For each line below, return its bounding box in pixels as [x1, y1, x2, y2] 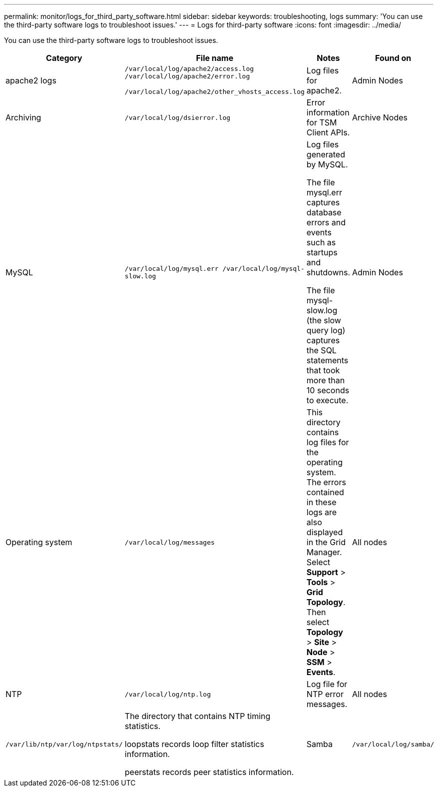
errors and [306, 217, 346, 227]
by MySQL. [306, 159, 348, 169]
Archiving [5, 112, 41, 122]
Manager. [306, 547, 342, 557]
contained [306, 487, 344, 497]
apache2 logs [5, 75, 56, 85]
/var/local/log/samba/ [352, 740, 435, 748]
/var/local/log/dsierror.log [124, 113, 231, 121]
